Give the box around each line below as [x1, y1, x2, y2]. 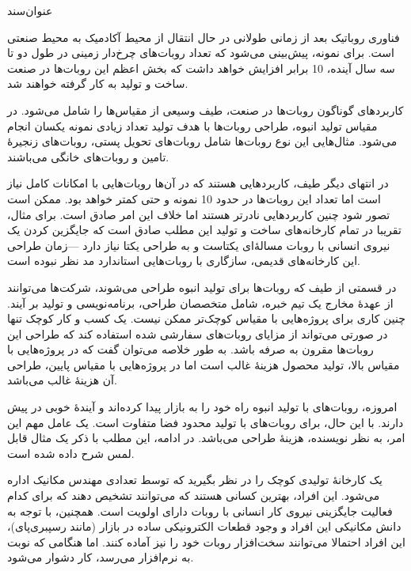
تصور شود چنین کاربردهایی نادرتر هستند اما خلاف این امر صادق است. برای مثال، [7, 206, 390, 222]
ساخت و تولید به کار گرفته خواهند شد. [7, 75, 188, 92]
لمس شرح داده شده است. [7, 444, 135, 461]
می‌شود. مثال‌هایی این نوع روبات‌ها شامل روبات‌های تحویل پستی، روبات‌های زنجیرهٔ [7, 133, 398, 149]
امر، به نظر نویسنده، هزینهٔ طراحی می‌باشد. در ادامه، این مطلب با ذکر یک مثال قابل [7, 429, 405, 446]
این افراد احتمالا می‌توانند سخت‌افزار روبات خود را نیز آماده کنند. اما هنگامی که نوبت [7, 533, 405, 550]
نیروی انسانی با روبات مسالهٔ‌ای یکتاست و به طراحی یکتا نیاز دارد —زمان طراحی [7, 236, 390, 253]
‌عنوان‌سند [7, 2, 53, 18]
